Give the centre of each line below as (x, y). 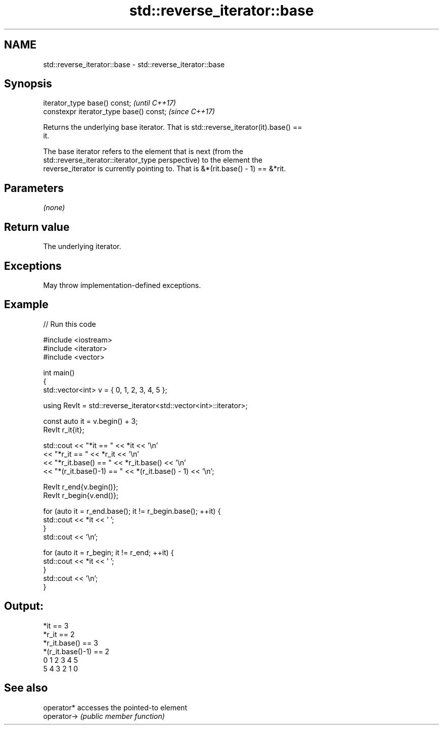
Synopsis (28, 84)
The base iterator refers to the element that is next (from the (143, 152)
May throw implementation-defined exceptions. (122, 285)
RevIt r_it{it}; (64, 429)
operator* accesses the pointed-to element (115, 707)
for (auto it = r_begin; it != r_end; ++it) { (108, 552)
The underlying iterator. (82, 247)
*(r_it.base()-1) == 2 (76, 651)
